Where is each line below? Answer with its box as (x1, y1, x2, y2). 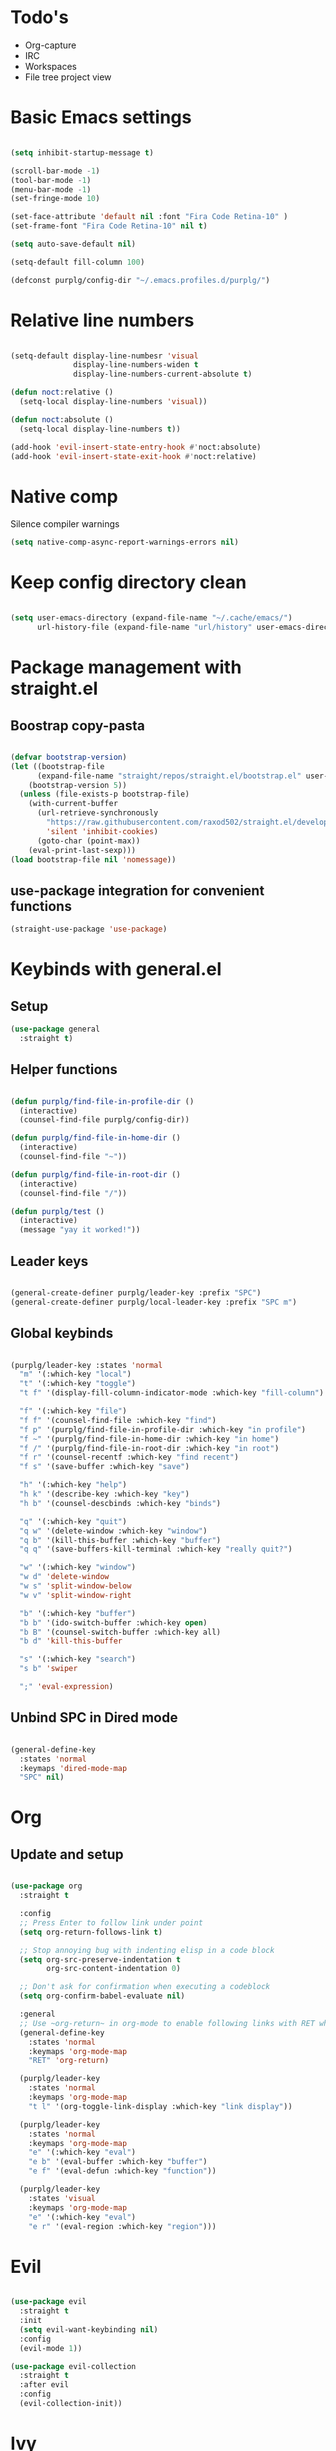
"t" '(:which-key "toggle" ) (19, 1379, 137, 1389)
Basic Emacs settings (10, 106, 192, 129)
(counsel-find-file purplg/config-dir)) (19, 1115, 190, 1125)
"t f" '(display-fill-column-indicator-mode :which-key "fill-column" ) (19, 1388, 325, 1398)
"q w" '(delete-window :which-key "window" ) (19, 1526, 208, 1536)
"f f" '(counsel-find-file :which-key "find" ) (19, 1415, 217, 1425)
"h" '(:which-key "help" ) (19, 1480, 128, 1490)
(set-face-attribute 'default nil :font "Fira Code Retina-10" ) (10, 212, 288, 222)
